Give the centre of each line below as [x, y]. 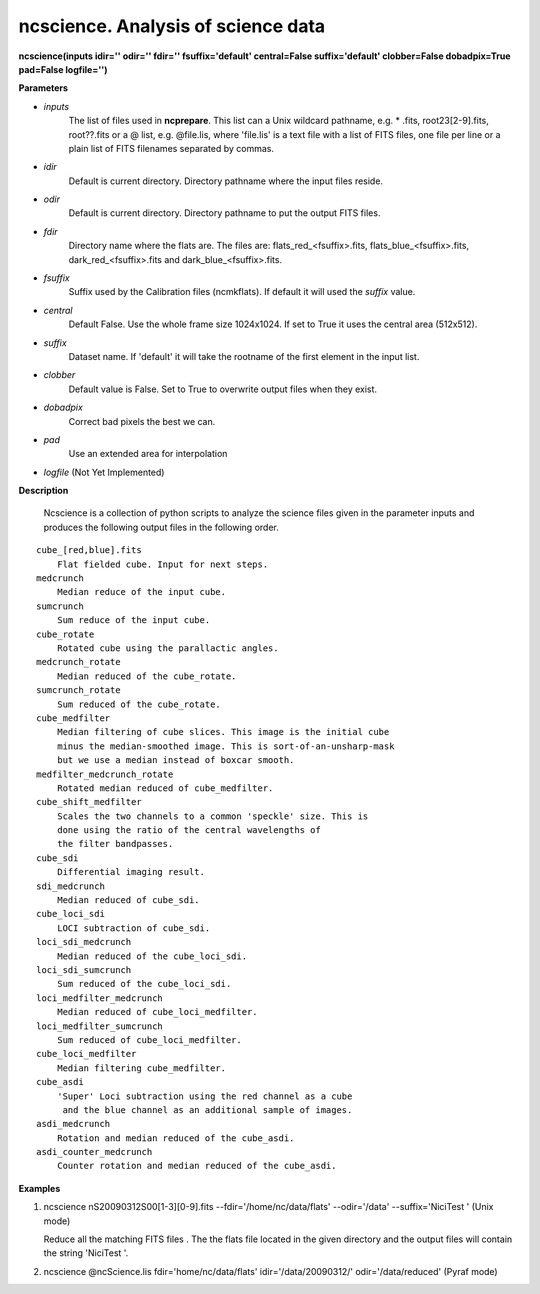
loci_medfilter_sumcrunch [100, 1026]
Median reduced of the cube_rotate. [146, 676]
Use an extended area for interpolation [148, 454]
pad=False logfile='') [63, 69]
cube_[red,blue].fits [89, 550]
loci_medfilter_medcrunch [100, 998]
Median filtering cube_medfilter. [141, 1068]
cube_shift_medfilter [89, 802]
